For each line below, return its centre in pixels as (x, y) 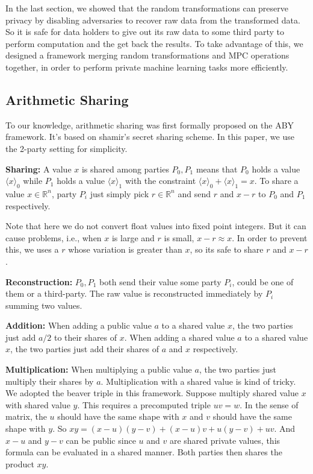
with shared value (38, 404)
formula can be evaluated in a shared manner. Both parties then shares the (144, 452)
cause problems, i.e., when (54, 237)
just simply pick (119, 193)
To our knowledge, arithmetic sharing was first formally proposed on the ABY (150, 125)
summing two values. (44, 305)
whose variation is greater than (125, 249)
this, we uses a (32, 249)
